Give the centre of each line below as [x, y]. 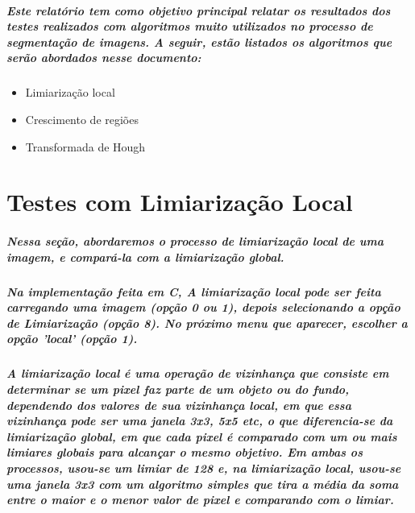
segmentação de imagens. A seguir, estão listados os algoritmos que [199, 41]
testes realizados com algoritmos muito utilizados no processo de [190, 26]
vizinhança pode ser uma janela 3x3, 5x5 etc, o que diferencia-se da [200, 421]
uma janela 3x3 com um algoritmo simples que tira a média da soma [203, 484]
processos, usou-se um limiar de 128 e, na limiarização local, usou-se [204, 467]
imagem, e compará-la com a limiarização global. [145, 256]
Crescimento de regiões [82, 119]
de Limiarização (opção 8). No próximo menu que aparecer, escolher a [207, 323]
